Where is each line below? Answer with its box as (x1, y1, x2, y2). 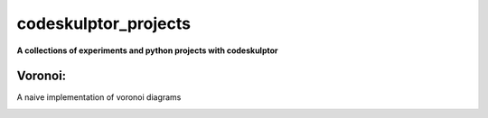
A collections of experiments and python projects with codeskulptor (16, 45, 279, 56)
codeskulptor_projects (16, 14, 192, 33)
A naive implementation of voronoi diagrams (16, 92, 182, 103)
